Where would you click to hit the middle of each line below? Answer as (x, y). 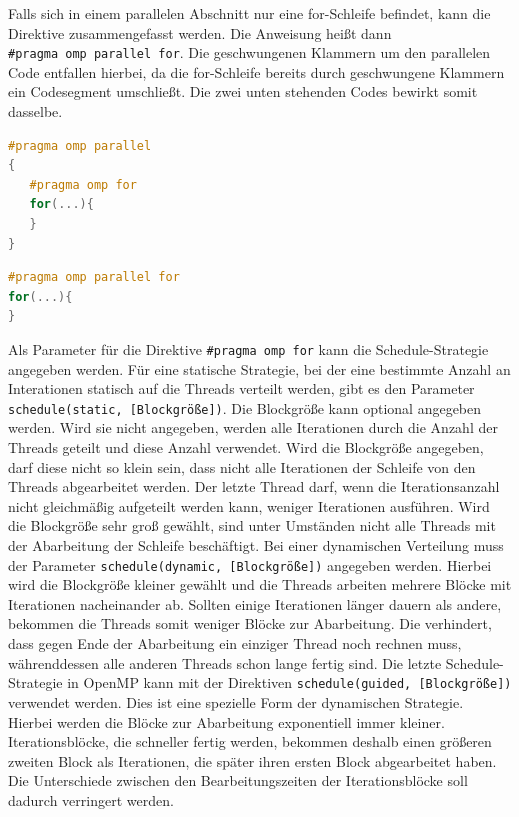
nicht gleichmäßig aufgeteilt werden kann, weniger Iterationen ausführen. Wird (249, 505)
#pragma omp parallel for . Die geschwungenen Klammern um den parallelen (249, 52)
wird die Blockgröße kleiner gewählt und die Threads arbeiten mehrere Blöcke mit (260, 584)
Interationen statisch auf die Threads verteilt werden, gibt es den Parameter (241, 388)
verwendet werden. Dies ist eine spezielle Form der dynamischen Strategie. (236, 701)
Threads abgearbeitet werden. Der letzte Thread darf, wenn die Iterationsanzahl (254, 486)
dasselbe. (35, 111)
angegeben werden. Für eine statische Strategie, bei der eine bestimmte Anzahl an (259, 368)
